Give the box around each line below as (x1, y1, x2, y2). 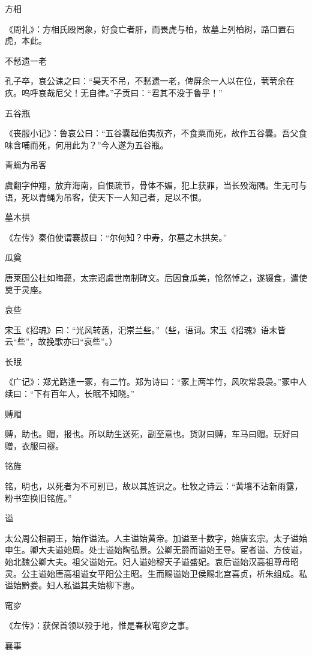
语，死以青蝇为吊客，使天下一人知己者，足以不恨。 (5, 190, 206, 203)
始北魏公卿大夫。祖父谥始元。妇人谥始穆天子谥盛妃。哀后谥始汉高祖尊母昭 (5, 555, 299, 567)
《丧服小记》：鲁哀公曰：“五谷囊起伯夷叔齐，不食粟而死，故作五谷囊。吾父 (5, 127, 299, 139)
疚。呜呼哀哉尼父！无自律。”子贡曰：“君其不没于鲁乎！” (5, 86, 223, 98)
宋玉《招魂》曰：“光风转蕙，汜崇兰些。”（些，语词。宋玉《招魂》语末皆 (5, 323, 286, 336)
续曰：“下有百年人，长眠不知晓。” (5, 387, 135, 400)
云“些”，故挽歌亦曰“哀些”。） (5, 335, 118, 348)
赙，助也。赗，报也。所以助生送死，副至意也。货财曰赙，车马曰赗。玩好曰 (5, 427, 299, 440)
